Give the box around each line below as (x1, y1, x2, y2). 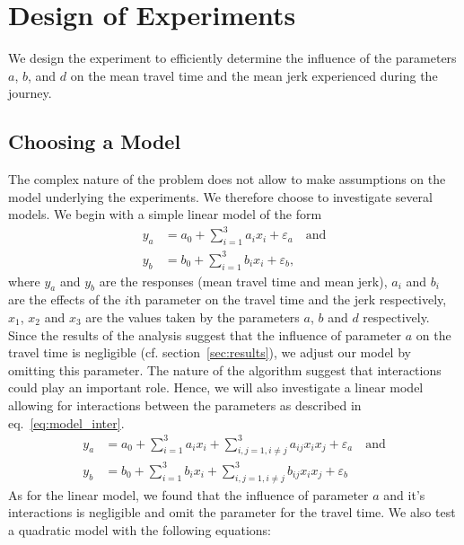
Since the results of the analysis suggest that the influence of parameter (8, 325, 402, 344)
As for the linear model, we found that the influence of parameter (8, 485, 369, 504)
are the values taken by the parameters (85, 307, 300, 326)
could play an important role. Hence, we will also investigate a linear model (8, 378, 424, 397)
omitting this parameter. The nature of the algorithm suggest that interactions (8, 360, 442, 379)
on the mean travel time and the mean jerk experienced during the (70, 66, 438, 84)
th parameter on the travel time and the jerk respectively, (128, 290, 447, 309)
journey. (8, 84, 52, 102)
